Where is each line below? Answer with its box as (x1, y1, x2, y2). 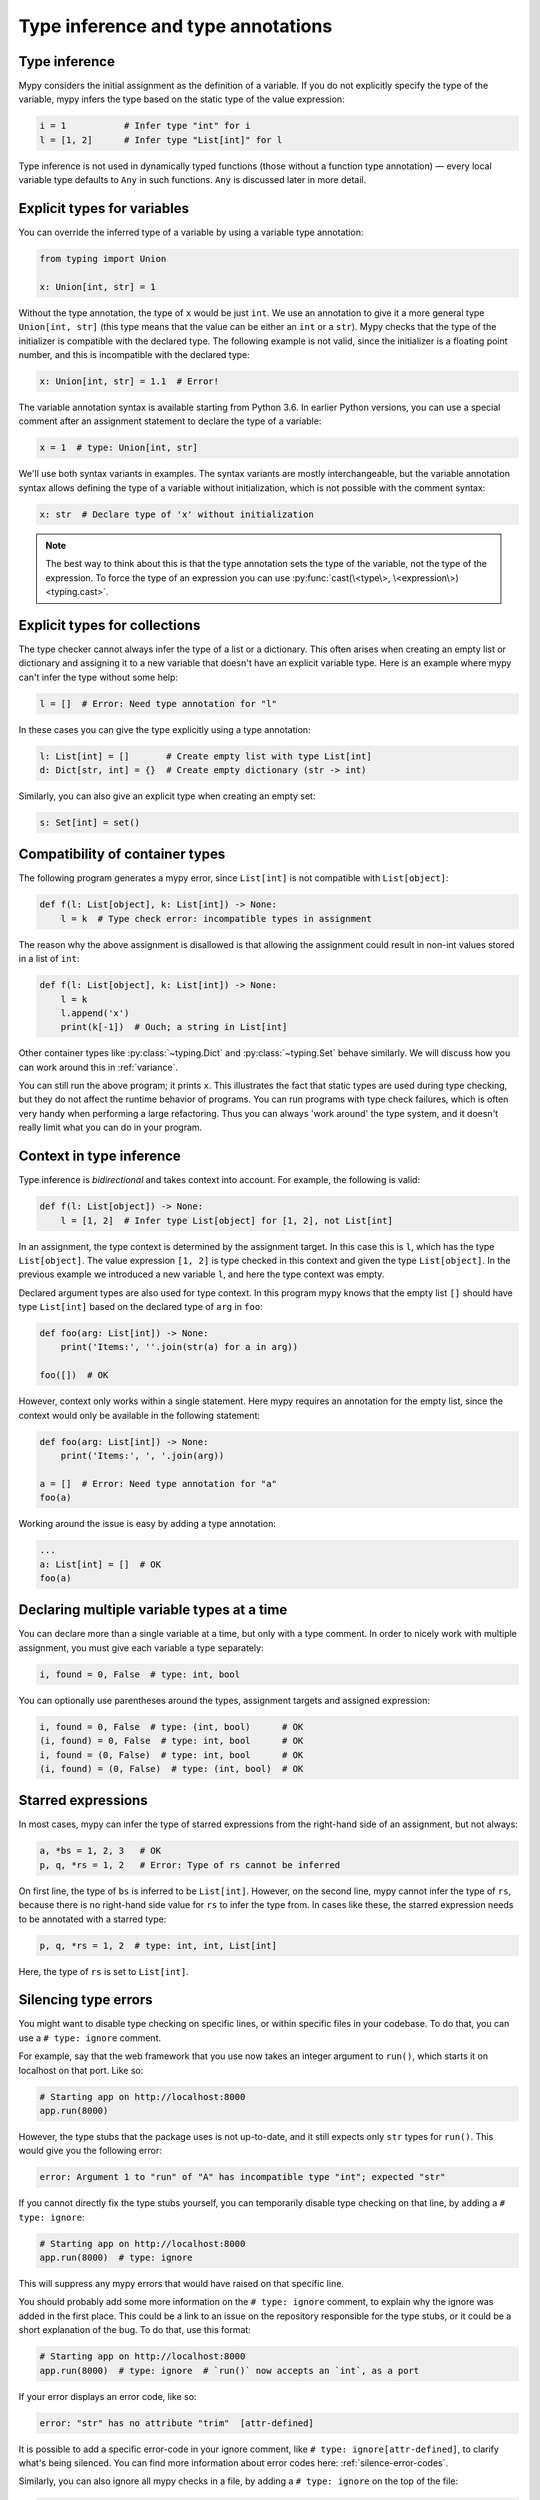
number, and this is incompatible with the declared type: (18, 349, 250, 361)
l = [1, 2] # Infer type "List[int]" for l (39, 134, 283, 145)
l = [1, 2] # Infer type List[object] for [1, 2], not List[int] (60, 1215, 394, 1226)
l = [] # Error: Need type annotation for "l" (39, 698, 277, 709)
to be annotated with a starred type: (18, 1913, 167, 1925)
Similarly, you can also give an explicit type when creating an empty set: (18, 790, 316, 802)
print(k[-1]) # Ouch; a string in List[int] (60, 1021, 288, 1033)
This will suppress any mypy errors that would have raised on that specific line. (18, 2278, 345, 2290)
